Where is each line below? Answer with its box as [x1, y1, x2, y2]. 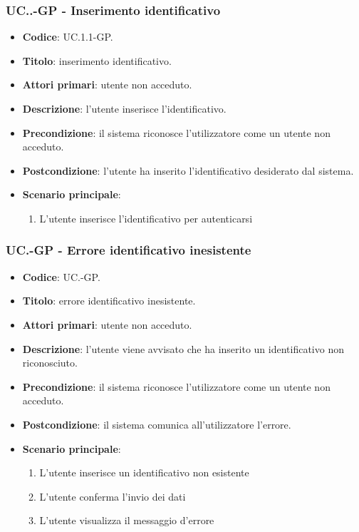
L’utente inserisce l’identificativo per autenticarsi [39, 210, 253, 225]
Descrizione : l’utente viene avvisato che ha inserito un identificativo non [22, 341, 344, 356]
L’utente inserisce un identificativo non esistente [39, 465, 249, 480]
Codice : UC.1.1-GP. [22, 29, 113, 44]
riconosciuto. [22, 355, 78, 370]
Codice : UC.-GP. [22, 269, 100, 284]
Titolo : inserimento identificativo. [22, 53, 172, 68]
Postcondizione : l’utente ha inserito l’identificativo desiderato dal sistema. [22, 163, 354, 178]
